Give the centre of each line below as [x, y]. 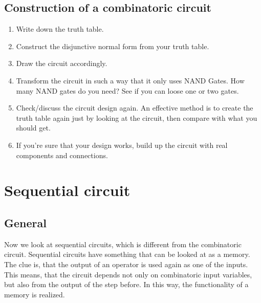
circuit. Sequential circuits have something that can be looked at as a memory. [127, 254]
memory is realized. [35, 294]
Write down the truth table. [60, 29]
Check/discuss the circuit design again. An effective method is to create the [135, 108]
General [25, 222]
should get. [33, 128]
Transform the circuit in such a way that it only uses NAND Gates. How [130, 80]
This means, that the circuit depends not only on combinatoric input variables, [128, 274]
